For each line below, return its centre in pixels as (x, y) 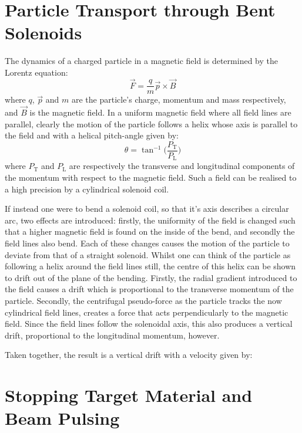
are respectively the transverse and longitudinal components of (182, 166)
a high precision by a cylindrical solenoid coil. (87, 189)
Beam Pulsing (62, 418)
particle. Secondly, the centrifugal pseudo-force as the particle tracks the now (143, 300)
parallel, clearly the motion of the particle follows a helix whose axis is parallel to (151, 124)
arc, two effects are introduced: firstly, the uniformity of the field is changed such (150, 220)
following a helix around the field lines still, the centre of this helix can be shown (150, 266)
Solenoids (43, 33)
